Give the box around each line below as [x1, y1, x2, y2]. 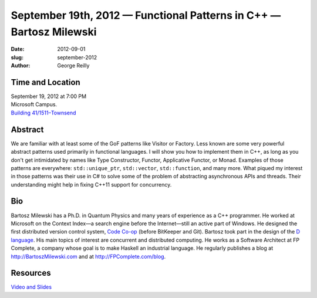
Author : [11, 62, 31, 69]
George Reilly [57, 62, 90, 69]
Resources [11, 268, 51, 278]
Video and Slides [11, 283, 52, 290]
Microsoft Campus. [11, 101, 58, 108]
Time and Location [11, 77, 80, 87]
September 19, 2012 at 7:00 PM [11, 93, 87, 100]
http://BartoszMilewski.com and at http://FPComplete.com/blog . [11, 253, 166, 260]
